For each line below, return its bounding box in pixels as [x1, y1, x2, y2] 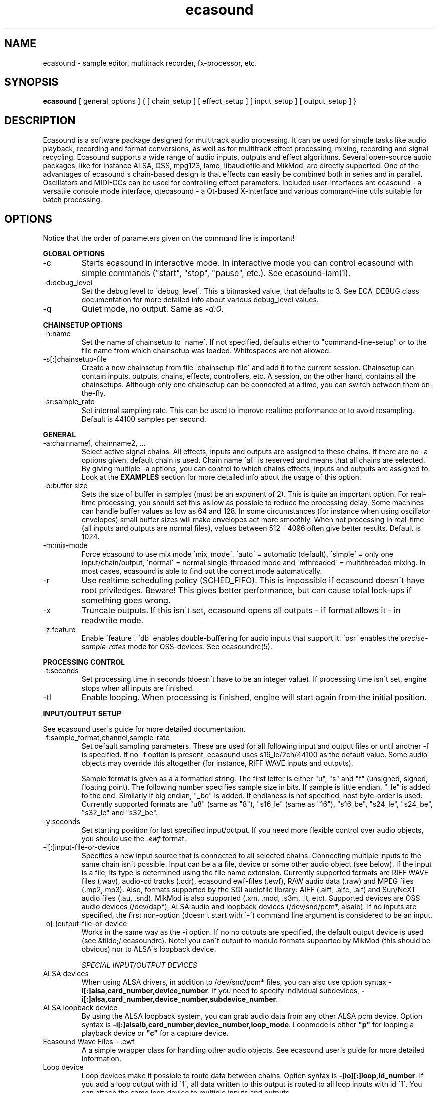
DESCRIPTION [4, 114, 76, 127]
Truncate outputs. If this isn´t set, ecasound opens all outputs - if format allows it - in [81, 605, 401, 616]
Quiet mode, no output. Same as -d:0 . [81, 304, 224, 314]
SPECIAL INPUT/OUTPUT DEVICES [81, 961, 197, 970]
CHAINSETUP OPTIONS [43, 321, 123, 330]
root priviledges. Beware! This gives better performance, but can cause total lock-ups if [81, 585, 412, 596]
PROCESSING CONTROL [43, 658, 125, 667]
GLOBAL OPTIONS [43, 249, 105, 258]
